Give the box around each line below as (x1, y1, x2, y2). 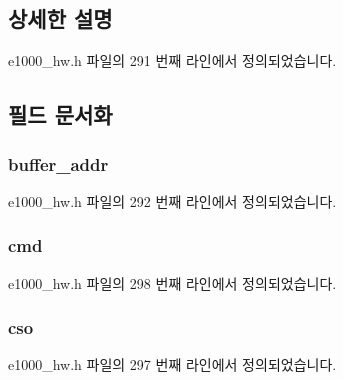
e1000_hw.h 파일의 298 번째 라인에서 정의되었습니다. (8, 272, 337, 293)
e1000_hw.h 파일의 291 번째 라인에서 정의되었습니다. (8, 50, 337, 71)
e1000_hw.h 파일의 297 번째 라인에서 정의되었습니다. (8, 354, 337, 375)
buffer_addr (8, 151, 109, 176)
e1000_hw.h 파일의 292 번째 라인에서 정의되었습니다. (8, 190, 337, 211)
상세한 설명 (8, 3, 113, 34)
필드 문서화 (8, 99, 113, 130)
